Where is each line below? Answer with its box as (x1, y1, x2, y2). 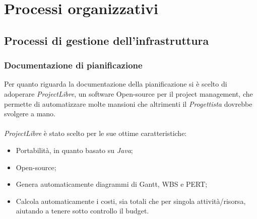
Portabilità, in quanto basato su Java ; (16, 144, 133, 155)
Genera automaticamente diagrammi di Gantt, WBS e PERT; (16, 179, 208, 189)
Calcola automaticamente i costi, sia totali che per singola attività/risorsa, (16, 195, 246, 206)
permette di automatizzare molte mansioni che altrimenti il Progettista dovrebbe (4, 98, 252, 109)
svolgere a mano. (4, 108, 55, 119)
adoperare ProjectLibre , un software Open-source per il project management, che (4, 88, 253, 99)
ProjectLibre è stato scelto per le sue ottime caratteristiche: (4, 128, 187, 138)
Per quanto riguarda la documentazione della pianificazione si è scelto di (4, 79, 227, 89)
